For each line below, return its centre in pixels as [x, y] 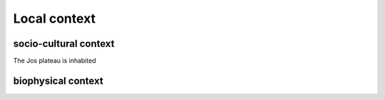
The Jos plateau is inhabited [55, 61]
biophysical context [58, 80]
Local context [55, 18]
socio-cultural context [64, 44]
